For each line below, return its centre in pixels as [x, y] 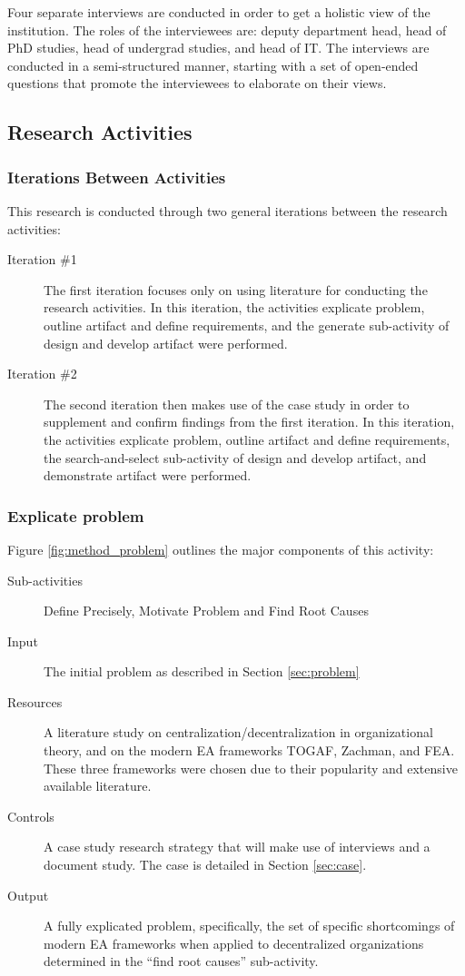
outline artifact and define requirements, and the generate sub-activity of [247, 325]
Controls [31, 816]
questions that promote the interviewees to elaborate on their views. [197, 83]
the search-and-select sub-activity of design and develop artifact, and [235, 457]
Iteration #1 [42, 259]
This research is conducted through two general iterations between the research [228, 210]
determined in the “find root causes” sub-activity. [181, 961]
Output [28, 895]
